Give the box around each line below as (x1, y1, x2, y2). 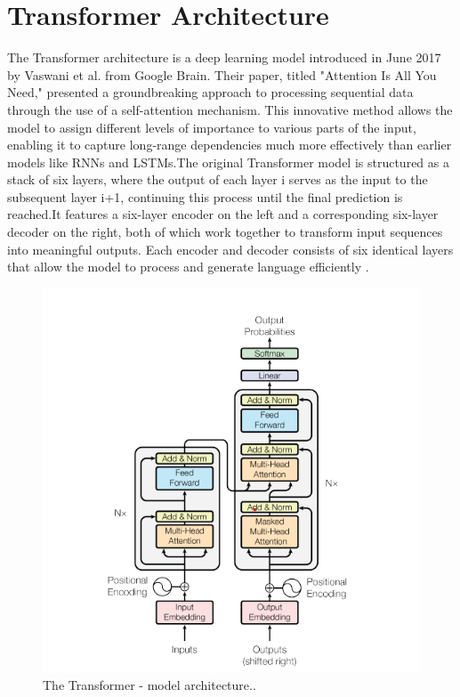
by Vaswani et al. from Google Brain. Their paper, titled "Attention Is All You (7, 65, 437, 84)
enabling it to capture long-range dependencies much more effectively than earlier (7, 135, 452, 154)
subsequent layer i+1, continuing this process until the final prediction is (7, 187, 403, 206)
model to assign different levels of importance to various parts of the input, (7, 118, 416, 136)
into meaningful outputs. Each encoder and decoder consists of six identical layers (7, 239, 454, 258)
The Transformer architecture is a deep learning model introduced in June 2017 (7, 48, 441, 67)
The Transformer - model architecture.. (43, 676, 256, 694)
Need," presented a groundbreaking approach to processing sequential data (7, 83, 414, 101)
